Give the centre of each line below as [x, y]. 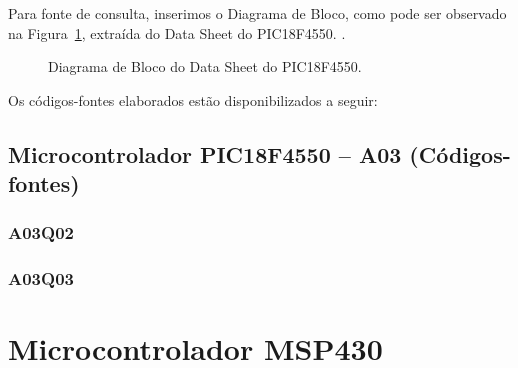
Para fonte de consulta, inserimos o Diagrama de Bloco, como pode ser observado [257, 13]
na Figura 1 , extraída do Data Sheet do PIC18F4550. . [177, 32]
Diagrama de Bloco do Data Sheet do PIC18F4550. [205, 66]
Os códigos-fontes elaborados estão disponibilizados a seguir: [193, 99]
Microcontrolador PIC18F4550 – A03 [205, 153]
